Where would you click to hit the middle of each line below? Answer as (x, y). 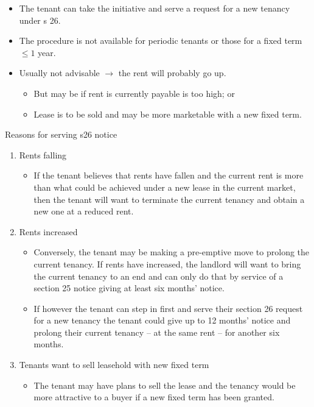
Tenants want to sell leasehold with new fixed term (114, 365)
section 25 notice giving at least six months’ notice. (129, 288)
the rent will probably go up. (172, 73)
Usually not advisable (59, 73)
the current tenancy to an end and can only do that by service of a (159, 276)
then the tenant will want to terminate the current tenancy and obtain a (169, 199)
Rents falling (43, 154)
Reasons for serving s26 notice (61, 134)
